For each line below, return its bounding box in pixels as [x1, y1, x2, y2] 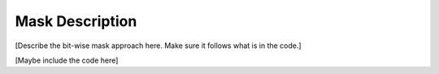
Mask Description [15, 12, 137, 30]
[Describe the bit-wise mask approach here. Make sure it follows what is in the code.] [15, 41, 302, 50]
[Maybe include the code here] [15, 55, 119, 65]
